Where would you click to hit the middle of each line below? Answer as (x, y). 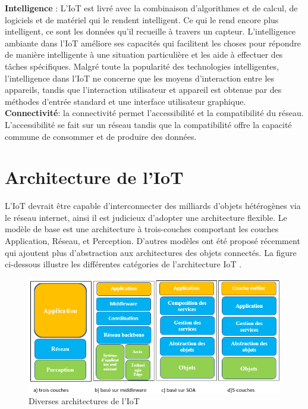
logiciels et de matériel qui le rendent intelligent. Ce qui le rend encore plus (142, 19)
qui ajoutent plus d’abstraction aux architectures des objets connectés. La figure (151, 252)
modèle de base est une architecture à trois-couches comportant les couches (142, 229)
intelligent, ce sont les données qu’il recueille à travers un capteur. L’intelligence (150, 31)
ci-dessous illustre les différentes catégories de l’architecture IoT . (123, 264)
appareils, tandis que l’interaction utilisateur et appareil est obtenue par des (143, 90)
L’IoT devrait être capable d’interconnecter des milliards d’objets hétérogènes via (153, 206)
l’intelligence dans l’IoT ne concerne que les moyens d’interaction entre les (140, 78)
